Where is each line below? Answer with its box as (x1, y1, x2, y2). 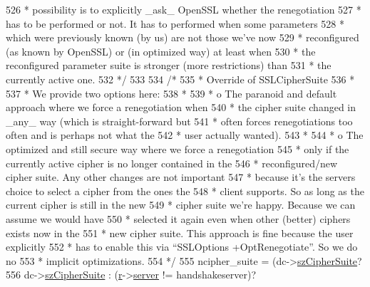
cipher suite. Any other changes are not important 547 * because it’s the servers (6, 169, 356, 184)
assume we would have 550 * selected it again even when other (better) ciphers (6, 211, 351, 226)
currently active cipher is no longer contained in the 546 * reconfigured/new (6, 155, 338, 170)
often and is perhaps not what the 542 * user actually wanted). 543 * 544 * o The (6, 127, 364, 142)
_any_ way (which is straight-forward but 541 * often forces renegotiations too (6, 113, 353, 128)
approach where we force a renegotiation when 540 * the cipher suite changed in (6, 100, 356, 115)
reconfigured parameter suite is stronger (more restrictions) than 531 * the (6, 58, 332, 73)
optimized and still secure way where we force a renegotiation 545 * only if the (6, 141, 349, 156)
